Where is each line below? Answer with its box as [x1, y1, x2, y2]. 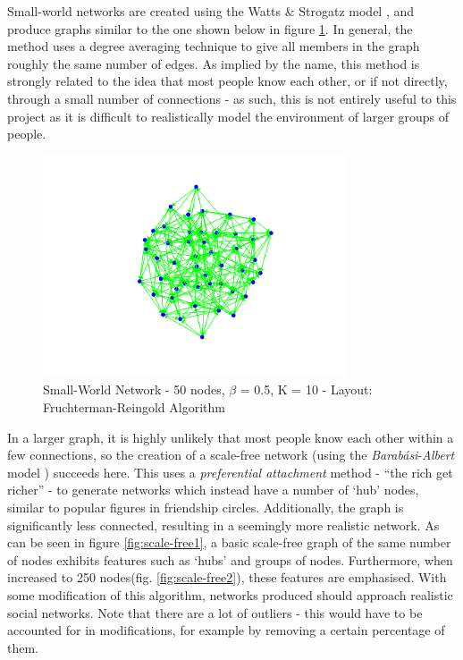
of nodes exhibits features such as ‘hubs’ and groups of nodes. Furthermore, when [7, 550, 453, 569]
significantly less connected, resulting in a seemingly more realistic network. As [7, 515, 440, 534]
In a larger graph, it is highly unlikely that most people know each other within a [7, 427, 454, 446]
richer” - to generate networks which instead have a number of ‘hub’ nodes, [7, 480, 419, 499]
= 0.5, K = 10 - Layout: [240, 380, 373, 399]
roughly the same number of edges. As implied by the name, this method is [7, 54, 420, 72]
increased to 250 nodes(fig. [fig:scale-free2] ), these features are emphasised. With [7, 568, 447, 587]
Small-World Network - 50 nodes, [43, 380, 225, 399]
